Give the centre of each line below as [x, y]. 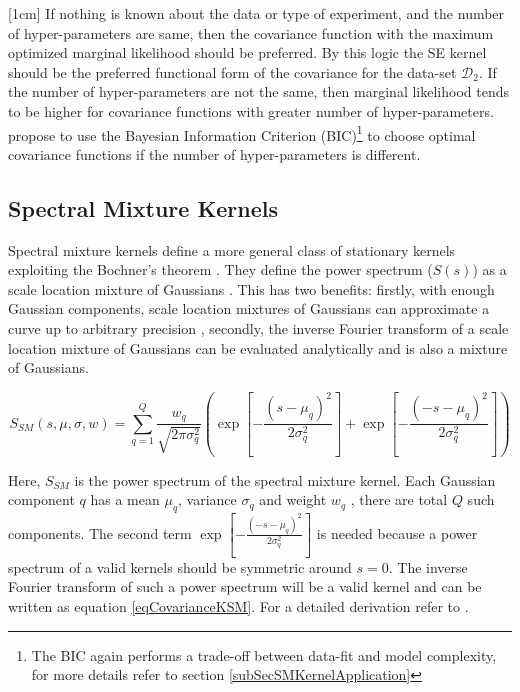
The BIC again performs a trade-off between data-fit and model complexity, [264, 654]
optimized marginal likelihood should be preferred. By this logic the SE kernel [247, 52]
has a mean [125, 499]
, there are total [399, 499]
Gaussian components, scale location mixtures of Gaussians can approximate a [249, 308]
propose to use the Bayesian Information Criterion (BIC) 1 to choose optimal [242, 133]
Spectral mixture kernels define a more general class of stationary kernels [232, 249]
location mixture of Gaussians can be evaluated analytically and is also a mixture [258, 347]
